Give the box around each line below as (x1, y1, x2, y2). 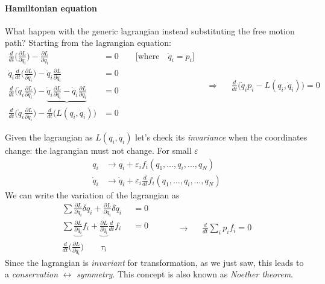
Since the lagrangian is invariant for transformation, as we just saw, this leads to (5, 256, 304, 268)
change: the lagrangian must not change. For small (5, 144, 192, 156)
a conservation (5, 268, 58, 280)
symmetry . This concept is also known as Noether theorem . (77, 268, 293, 280)
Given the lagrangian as (5, 130, 93, 143)
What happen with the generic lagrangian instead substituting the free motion (5, 24, 295, 37)
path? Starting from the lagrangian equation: (5, 36, 171, 49)
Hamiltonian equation (5, 1, 97, 14)
